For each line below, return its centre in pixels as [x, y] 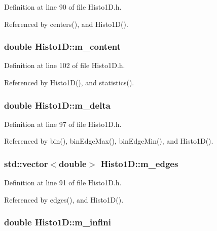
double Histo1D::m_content [62, 46]
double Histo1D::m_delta [57, 105]
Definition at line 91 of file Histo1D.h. [63, 183]
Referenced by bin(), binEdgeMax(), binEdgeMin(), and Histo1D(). [109, 141]
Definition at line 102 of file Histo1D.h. [65, 65]
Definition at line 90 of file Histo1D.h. [63, 7]
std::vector [26, 163]
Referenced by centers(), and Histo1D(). [66, 24]
